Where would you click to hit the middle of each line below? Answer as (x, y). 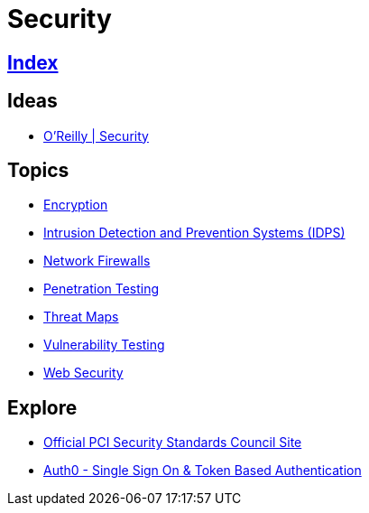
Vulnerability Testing (104, 345)
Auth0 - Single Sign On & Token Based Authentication (203, 471)
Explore (42, 407)
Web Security (83, 373)
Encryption (76, 205)
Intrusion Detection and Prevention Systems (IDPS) (194, 233)
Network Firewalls (97, 261)
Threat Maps (81, 317)
